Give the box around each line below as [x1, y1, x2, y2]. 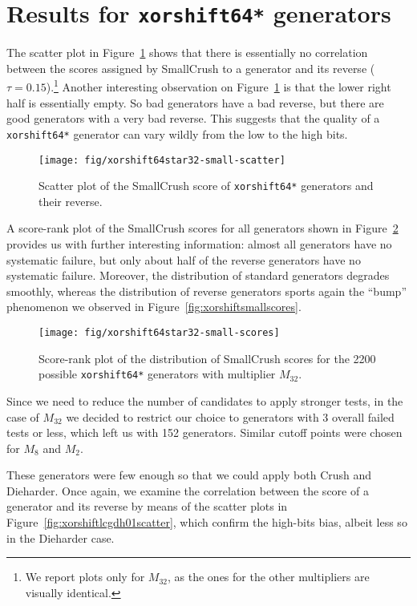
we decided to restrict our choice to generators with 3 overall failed [66, 408, 395, 425]
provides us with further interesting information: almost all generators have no [6, 236, 392, 252]
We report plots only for [25, 568, 145, 585]
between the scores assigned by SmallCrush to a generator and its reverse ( [6, 59, 375, 76]
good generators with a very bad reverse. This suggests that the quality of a [6, 110, 380, 127]
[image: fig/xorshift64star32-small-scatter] [38, 154, 285, 166]
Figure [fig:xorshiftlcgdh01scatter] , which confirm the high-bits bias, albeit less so [6, 514, 407, 531]
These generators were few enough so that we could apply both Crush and [6, 467, 372, 483]
